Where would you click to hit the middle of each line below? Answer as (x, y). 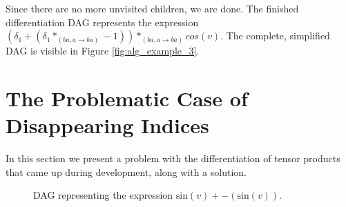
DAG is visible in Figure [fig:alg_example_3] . (103, 51)
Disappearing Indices (107, 125)
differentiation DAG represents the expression (102, 22)
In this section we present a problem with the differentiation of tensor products (173, 158)
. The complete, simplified (275, 36)
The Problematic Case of (127, 98)
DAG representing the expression (103, 195)
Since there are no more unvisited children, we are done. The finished (152, 8)
